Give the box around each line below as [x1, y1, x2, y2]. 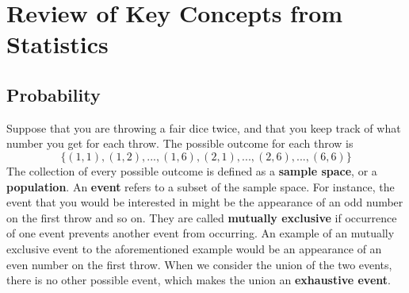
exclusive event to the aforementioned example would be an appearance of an [6, 240, 382, 256]
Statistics [6, 28, 109, 60]
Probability [6, 82, 101, 106]
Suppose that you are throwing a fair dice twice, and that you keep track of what [6, 119, 401, 136]
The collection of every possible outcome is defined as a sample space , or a [6, 162, 377, 179]
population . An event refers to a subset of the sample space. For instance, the [6, 178, 395, 195]
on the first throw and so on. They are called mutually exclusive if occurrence [6, 209, 397, 226]
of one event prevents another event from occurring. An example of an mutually [6, 225, 395, 241]
